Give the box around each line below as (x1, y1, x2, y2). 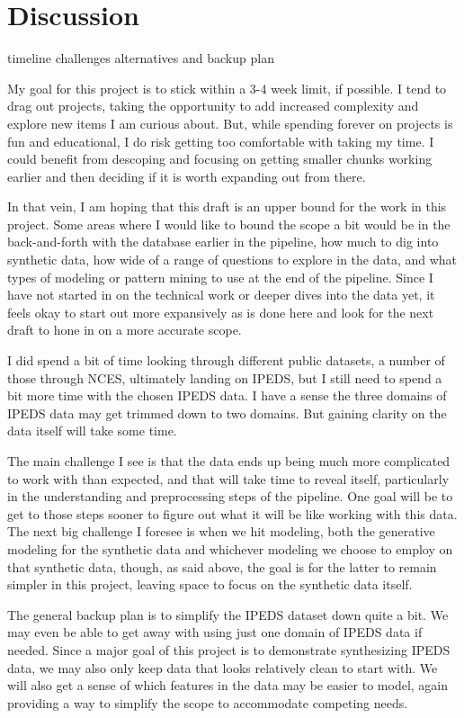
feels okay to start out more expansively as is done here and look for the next (7, 302, 434, 321)
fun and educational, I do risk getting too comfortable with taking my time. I (7, 131, 434, 150)
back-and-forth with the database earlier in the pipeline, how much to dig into (7, 232, 439, 251)
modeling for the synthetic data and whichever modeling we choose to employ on (7, 539, 453, 558)
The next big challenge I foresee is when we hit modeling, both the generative (7, 522, 435, 541)
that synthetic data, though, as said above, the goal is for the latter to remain (7, 557, 437, 576)
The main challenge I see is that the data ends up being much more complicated (7, 452, 451, 470)
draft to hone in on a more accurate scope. (7, 320, 242, 339)
